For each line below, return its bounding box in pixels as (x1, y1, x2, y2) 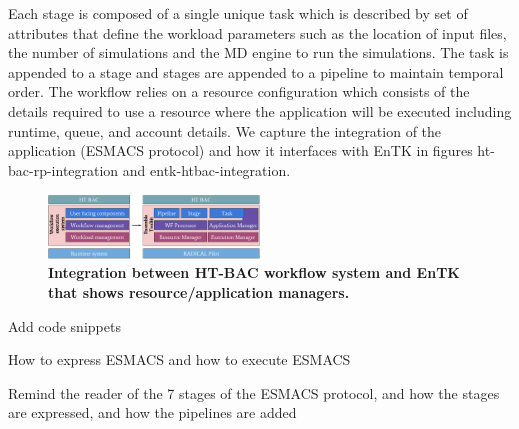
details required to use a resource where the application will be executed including (8, 100, 512, 121)
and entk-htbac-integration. (122, 159, 291, 180)
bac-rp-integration (8, 159, 119, 180)
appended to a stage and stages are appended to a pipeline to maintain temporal (8, 61, 504, 82)
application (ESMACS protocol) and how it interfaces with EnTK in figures (8, 140, 473, 161)
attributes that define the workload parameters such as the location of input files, (8, 22, 507, 43)
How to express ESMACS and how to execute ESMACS (8, 349, 351, 370)
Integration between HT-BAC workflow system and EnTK (48, 262, 460, 283)
